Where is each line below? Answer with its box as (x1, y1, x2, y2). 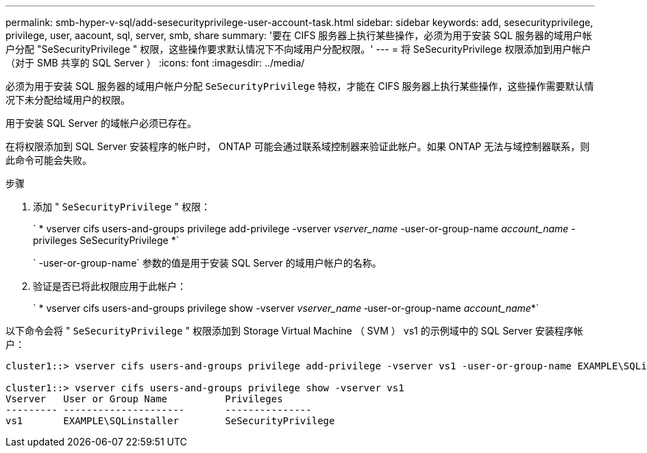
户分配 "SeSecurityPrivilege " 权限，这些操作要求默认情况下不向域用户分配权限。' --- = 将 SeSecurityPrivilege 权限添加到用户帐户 (5, 43, 591, 55)
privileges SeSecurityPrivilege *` (33, 234, 180, 246)
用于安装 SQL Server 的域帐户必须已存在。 (5, 117, 197, 129)
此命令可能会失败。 (5, 154, 92, 166)
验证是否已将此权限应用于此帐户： (33, 280, 186, 292)
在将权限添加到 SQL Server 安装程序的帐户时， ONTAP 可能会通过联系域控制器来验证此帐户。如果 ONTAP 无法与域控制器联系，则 (5, 140, 590, 152)
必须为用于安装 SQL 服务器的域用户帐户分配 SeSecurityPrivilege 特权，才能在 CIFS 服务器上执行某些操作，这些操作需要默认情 (5, 80, 594, 92)
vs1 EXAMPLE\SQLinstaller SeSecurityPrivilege (5, 415, 335, 426)
